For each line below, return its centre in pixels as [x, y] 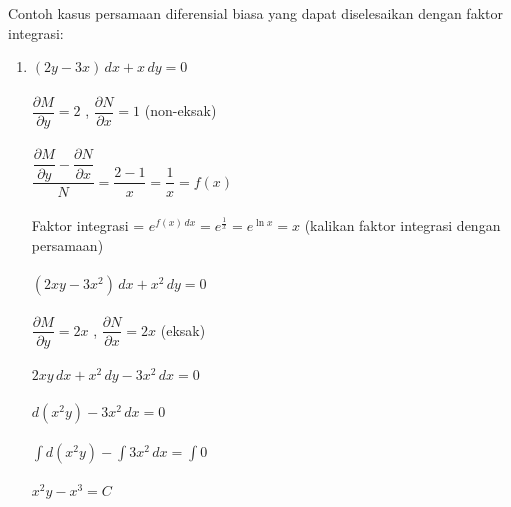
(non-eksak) [180, 110]
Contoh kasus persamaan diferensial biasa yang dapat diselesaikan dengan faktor [255, 13]
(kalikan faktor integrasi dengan [402, 225]
